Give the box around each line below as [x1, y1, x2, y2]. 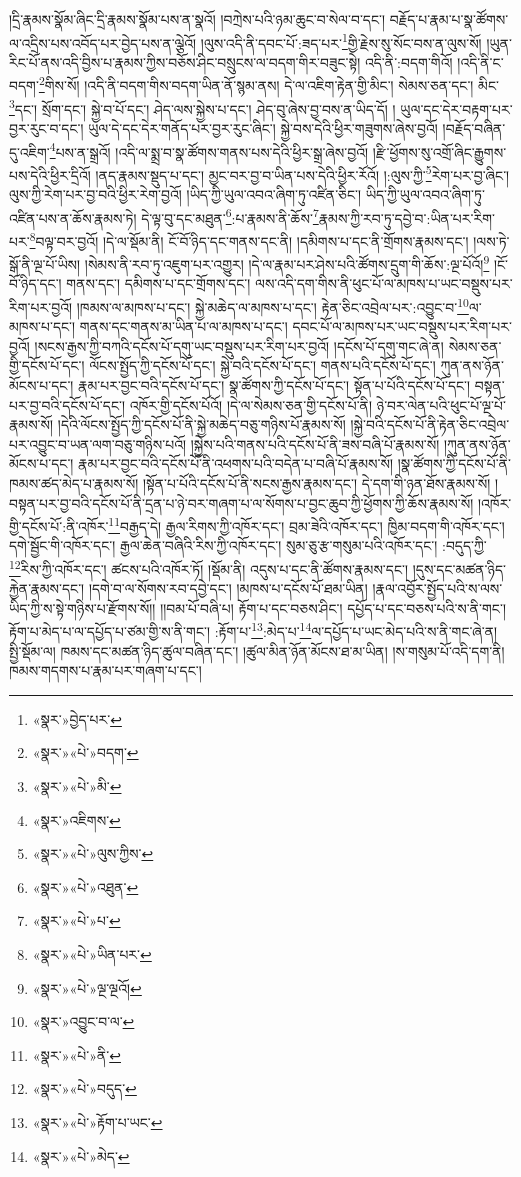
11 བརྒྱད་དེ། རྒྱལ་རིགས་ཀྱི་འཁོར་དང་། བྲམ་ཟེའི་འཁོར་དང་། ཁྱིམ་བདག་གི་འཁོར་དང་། [108, 513, 505, 536]
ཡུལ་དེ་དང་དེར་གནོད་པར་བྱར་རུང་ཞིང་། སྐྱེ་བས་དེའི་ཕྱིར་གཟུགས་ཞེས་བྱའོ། [88, 117, 438, 138]
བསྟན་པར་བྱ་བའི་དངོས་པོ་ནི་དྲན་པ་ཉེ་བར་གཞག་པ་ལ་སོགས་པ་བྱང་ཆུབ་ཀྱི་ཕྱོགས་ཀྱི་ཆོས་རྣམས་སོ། [9, 492, 474, 513]
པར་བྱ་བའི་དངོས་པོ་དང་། [9, 394, 126, 415]
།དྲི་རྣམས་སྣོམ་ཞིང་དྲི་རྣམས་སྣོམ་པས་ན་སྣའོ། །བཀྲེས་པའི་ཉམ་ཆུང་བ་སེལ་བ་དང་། [9, 9, 386, 29]
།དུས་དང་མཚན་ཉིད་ [412, 558, 507, 579]
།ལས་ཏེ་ [473, 230, 510, 251]
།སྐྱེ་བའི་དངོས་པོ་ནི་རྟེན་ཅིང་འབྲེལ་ [350, 414, 510, 435]
